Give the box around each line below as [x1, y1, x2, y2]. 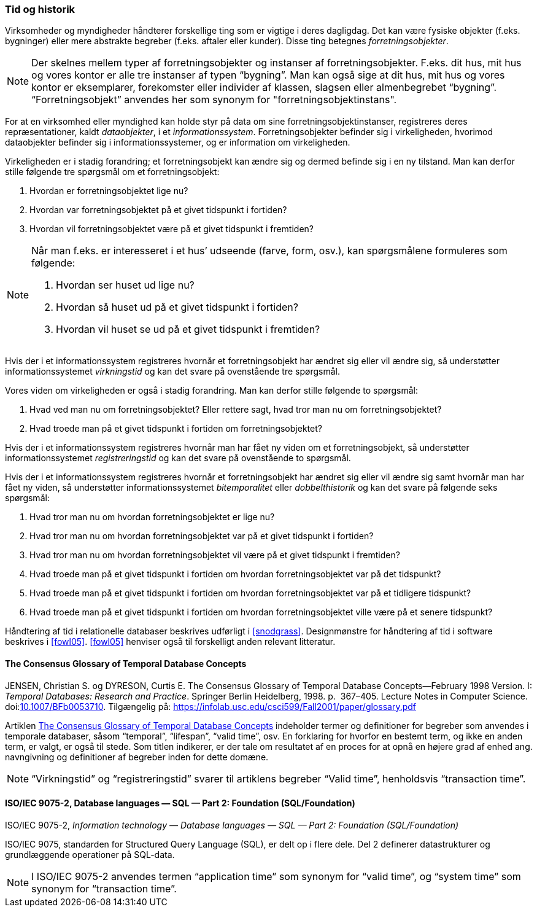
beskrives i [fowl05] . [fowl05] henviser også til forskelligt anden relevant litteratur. [5, 636, 336, 647]
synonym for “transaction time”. [31, 882, 177, 895]
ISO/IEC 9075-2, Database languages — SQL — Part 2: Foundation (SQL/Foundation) [5, 798, 355, 809]
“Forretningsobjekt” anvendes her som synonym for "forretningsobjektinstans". [31, 93, 397, 106]
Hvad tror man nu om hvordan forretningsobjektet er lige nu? [29, 512, 275, 523]
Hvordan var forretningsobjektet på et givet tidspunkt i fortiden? [29, 205, 287, 216]
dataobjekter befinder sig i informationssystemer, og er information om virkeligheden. [5, 137, 350, 148]
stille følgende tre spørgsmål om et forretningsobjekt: [5, 166, 220, 177]
